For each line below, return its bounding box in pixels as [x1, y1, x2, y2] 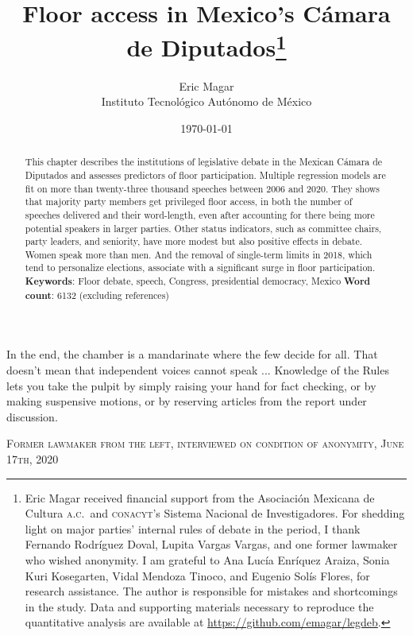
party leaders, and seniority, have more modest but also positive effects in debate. [25, 235, 363, 248]
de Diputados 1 [126, 28, 287, 64]
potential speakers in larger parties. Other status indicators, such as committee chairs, [25, 221, 382, 235]
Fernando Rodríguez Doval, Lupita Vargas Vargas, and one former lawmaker [25, 536, 398, 553]
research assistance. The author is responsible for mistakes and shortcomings [25, 583, 398, 599]
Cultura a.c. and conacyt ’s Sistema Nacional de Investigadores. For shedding [25, 505, 405, 522]
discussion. [6, 408, 58, 425]
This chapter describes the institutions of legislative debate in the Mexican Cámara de [25, 155, 383, 169]
